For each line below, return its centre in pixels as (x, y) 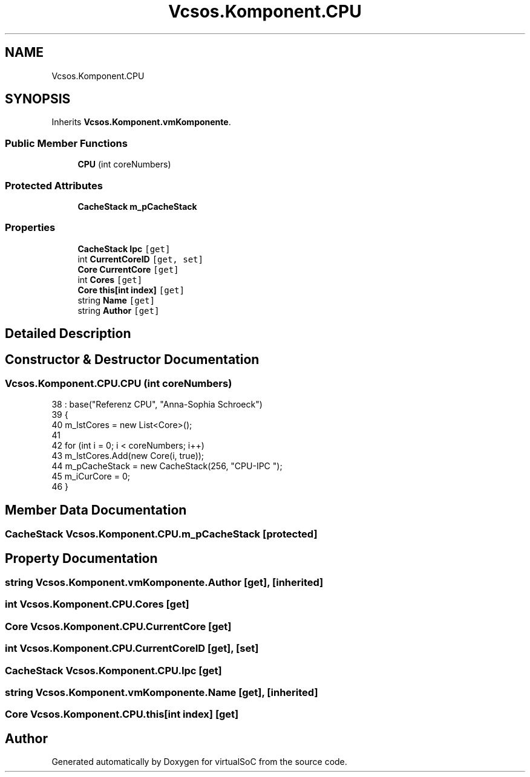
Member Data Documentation (96, 510)
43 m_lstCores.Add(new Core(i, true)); (128, 456)
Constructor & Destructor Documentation (132, 359)
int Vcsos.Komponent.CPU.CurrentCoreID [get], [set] (132, 649)
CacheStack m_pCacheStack (137, 206)
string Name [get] (116, 300)
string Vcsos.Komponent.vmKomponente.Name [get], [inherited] (162, 692)
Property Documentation (81, 558)
